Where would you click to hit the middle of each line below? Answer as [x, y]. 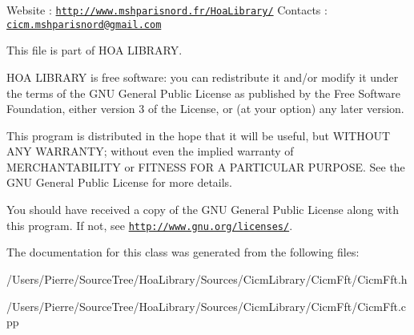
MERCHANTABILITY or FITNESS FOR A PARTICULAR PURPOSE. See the [206, 166]
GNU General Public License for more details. [120, 182]
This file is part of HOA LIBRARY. [94, 50]
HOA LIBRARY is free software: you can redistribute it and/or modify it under [203, 77]
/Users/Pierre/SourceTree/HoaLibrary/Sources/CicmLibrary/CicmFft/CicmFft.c [206, 306]
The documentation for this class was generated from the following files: [183, 252]
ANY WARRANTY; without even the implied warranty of [150, 151]
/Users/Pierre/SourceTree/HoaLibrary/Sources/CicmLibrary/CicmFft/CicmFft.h [207, 278]
